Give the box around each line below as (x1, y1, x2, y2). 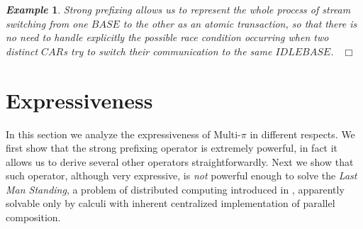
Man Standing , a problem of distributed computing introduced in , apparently (6, 181, 345, 196)
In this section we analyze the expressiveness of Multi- (6, 126, 241, 141)
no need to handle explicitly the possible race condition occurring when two (6, 30, 329, 45)
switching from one (6, 16, 88, 30)
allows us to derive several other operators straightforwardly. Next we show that (6, 154, 354, 169)
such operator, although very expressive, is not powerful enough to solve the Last (6, 168, 357, 183)
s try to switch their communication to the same (63, 43, 272, 58)
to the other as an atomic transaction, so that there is (123, 16, 357, 30)
